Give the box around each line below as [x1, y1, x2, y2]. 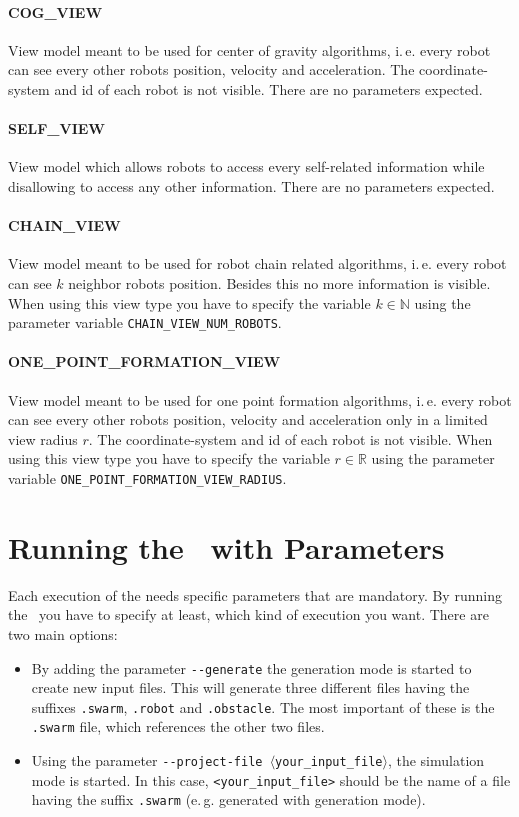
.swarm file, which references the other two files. [31, 716, 325, 737]
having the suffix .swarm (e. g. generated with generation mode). [31, 789, 426, 810]
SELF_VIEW [8, 118, 106, 139]
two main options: [8, 623, 118, 644]
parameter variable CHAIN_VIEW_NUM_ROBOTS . [8, 312, 282, 333]
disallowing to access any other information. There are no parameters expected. [8, 175, 495, 196]
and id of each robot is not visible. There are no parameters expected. [54, 78, 483, 99]
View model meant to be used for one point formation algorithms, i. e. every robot [8, 389, 512, 410]
